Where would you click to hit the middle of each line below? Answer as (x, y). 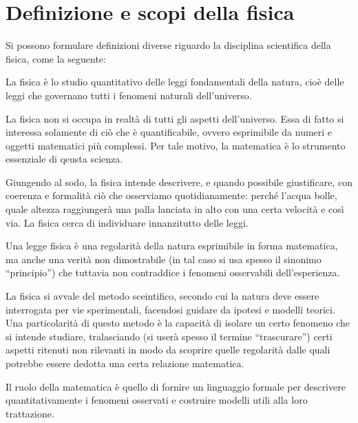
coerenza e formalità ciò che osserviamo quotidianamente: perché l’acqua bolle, (171, 195)
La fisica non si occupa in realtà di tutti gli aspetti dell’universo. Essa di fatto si (175, 118)
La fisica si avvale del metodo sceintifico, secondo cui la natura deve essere (162, 296)
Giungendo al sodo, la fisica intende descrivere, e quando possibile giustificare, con (179, 182)
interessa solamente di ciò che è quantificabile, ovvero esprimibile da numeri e (169, 132)
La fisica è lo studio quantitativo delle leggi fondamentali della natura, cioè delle (175, 82)
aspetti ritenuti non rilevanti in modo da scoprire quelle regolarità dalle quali (168, 350)
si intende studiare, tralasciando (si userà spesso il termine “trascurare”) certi (169, 336)
